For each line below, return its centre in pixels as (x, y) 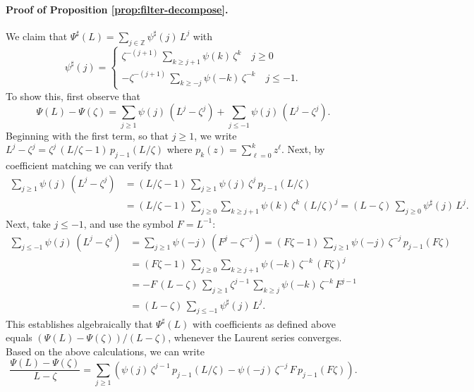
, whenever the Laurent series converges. (255, 337)
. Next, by (303, 149)
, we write (215, 135)
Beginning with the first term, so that (87, 135)
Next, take (28, 223)
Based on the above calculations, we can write (105, 351)
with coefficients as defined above (264, 323)
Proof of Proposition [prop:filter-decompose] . (117, 9)
